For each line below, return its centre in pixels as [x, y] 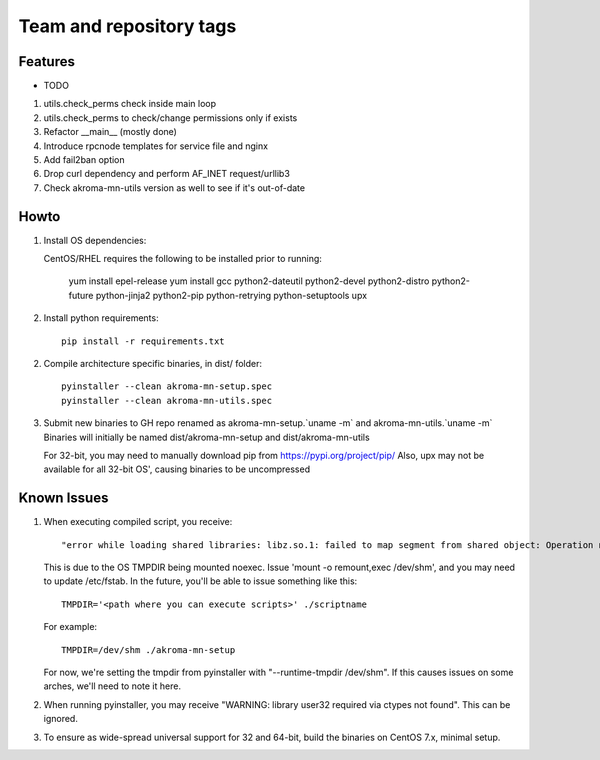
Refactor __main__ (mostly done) [110, 132]
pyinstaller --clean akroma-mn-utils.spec [167, 400]
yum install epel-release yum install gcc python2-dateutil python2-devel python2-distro [249, 281]
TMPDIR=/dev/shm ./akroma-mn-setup [148, 649]
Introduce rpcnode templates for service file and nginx [156, 146]
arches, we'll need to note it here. [112, 686]
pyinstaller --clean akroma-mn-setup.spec [167, 386]
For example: [70, 627]
